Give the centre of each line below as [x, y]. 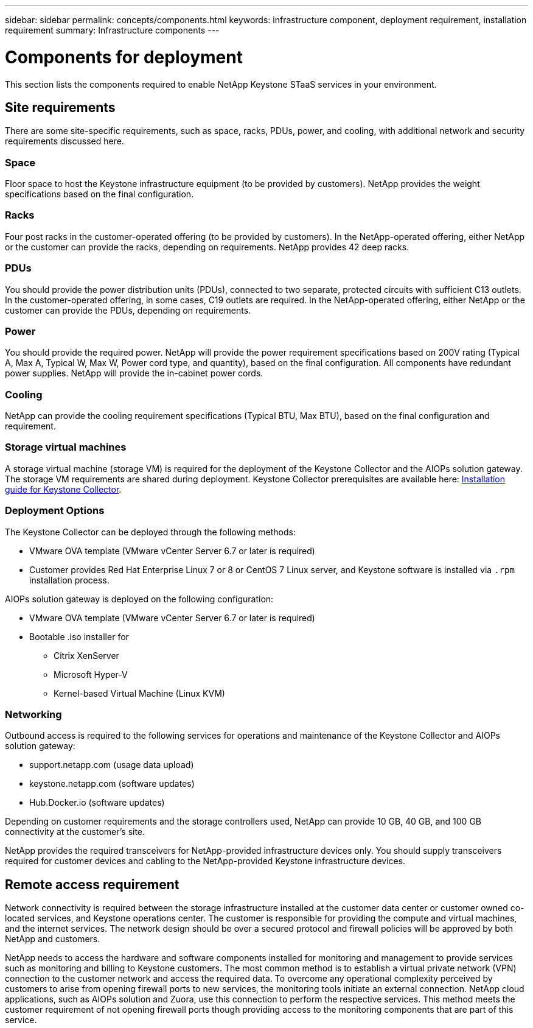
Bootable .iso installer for [79, 636]
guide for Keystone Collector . [63, 489]
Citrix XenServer [86, 655]
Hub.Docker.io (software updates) [97, 803]
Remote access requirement [92, 884]
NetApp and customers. [53, 939]
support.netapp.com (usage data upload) [112, 765]
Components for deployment [124, 57]
